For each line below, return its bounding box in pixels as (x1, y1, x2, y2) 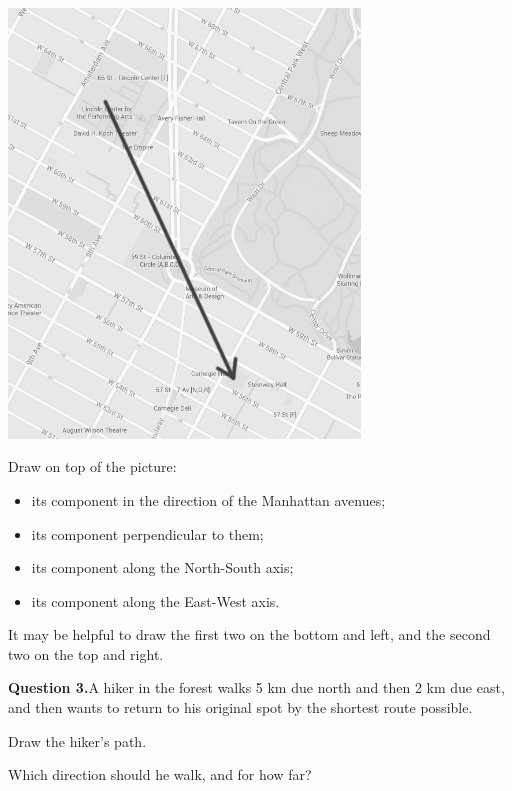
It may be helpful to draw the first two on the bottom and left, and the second (8, 624, 491, 645)
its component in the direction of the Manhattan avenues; (31, 489, 386, 510)
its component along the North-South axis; (31, 557, 294, 578)
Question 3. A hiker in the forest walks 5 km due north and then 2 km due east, (8, 677, 505, 698)
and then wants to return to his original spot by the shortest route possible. (8, 697, 473, 718)
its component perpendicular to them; (31, 523, 264, 544)
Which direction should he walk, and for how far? (8, 764, 312, 785)
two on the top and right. (8, 643, 164, 664)
